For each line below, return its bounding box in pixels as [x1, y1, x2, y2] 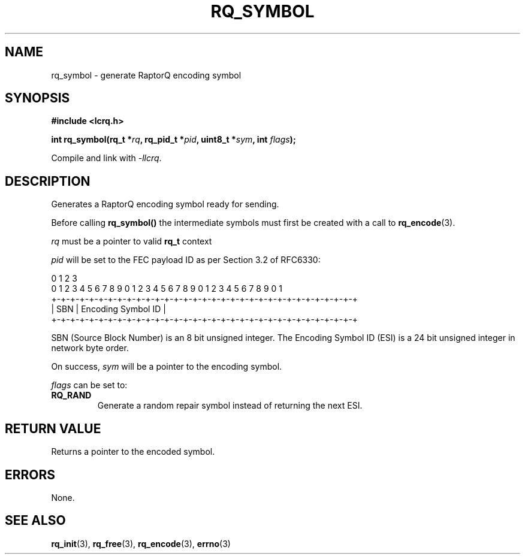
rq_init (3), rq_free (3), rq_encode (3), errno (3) [51, 538, 231, 549]
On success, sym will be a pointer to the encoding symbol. [51, 361, 282, 372]
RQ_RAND [51, 390, 92, 401]
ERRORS [5, 467, 56, 482]
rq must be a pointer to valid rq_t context [51, 236, 212, 247]
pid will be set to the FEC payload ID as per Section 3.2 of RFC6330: [51, 255, 321, 265]
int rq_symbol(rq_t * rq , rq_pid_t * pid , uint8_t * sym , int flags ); [51, 134, 296, 145]
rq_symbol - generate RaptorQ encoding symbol [51, 70, 242, 80]
